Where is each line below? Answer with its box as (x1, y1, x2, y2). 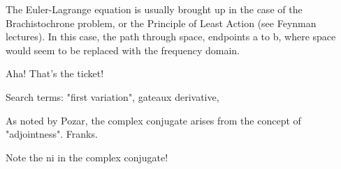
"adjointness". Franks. (6, 127, 98, 141)
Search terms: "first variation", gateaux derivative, (6, 89, 219, 104)
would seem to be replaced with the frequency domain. (6, 42, 240, 57)
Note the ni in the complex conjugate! (6, 150, 168, 164)
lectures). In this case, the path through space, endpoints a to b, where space (6, 29, 336, 44)
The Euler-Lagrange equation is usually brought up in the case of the (6, 2, 303, 16)
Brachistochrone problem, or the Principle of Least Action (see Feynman (6, 15, 317, 30)
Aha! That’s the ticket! (6, 66, 104, 81)
